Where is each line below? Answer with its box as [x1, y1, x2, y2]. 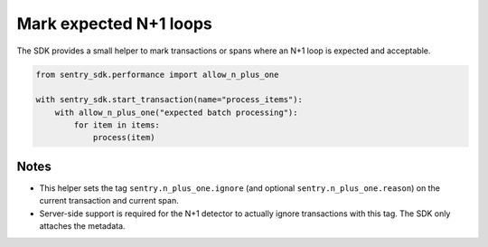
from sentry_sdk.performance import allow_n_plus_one [35, 69, 279, 80]
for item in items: [73, 120, 160, 130]
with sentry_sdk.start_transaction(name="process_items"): [35, 95, 303, 105]
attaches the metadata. [39, 221, 126, 232]
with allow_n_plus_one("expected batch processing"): [54, 107, 298, 118]
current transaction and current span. [39, 195, 180, 206]
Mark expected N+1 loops [16, 14, 212, 33]
